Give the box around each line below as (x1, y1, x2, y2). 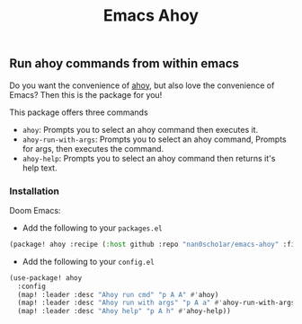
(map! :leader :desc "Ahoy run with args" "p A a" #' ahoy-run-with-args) (17, 298, 299, 308)
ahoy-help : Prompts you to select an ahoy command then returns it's (22, 153, 276, 163)
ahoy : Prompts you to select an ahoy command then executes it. (22, 124, 259, 135)
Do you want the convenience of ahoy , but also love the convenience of (9, 80, 275, 91)
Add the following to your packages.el (22, 222, 164, 233)
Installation (9, 185, 60, 197)
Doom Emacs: (9, 205, 61, 215)
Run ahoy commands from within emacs (9, 56, 240, 72)
